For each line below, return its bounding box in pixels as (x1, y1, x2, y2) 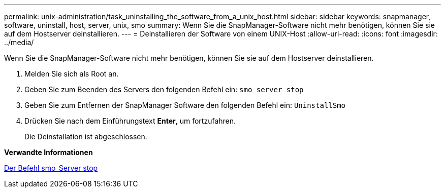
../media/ (4, 38, 34, 47)
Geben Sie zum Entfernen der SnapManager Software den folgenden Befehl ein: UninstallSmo (24, 101, 346, 109)
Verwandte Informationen (4, 148, 93, 157)
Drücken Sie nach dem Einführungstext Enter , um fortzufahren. (24, 117, 236, 125)
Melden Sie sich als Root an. (24, 69, 119, 78)
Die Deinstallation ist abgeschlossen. (24, 132, 147, 141)
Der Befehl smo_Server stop (4, 164, 98, 172)
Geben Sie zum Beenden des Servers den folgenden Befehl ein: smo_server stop (24, 85, 304, 94)
